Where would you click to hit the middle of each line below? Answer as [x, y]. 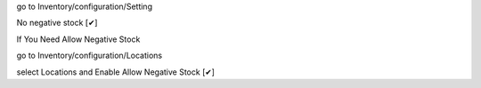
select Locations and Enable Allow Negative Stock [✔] [116, 72]
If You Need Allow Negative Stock [78, 39]
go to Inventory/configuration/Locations [90, 56]
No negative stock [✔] [57, 23]
